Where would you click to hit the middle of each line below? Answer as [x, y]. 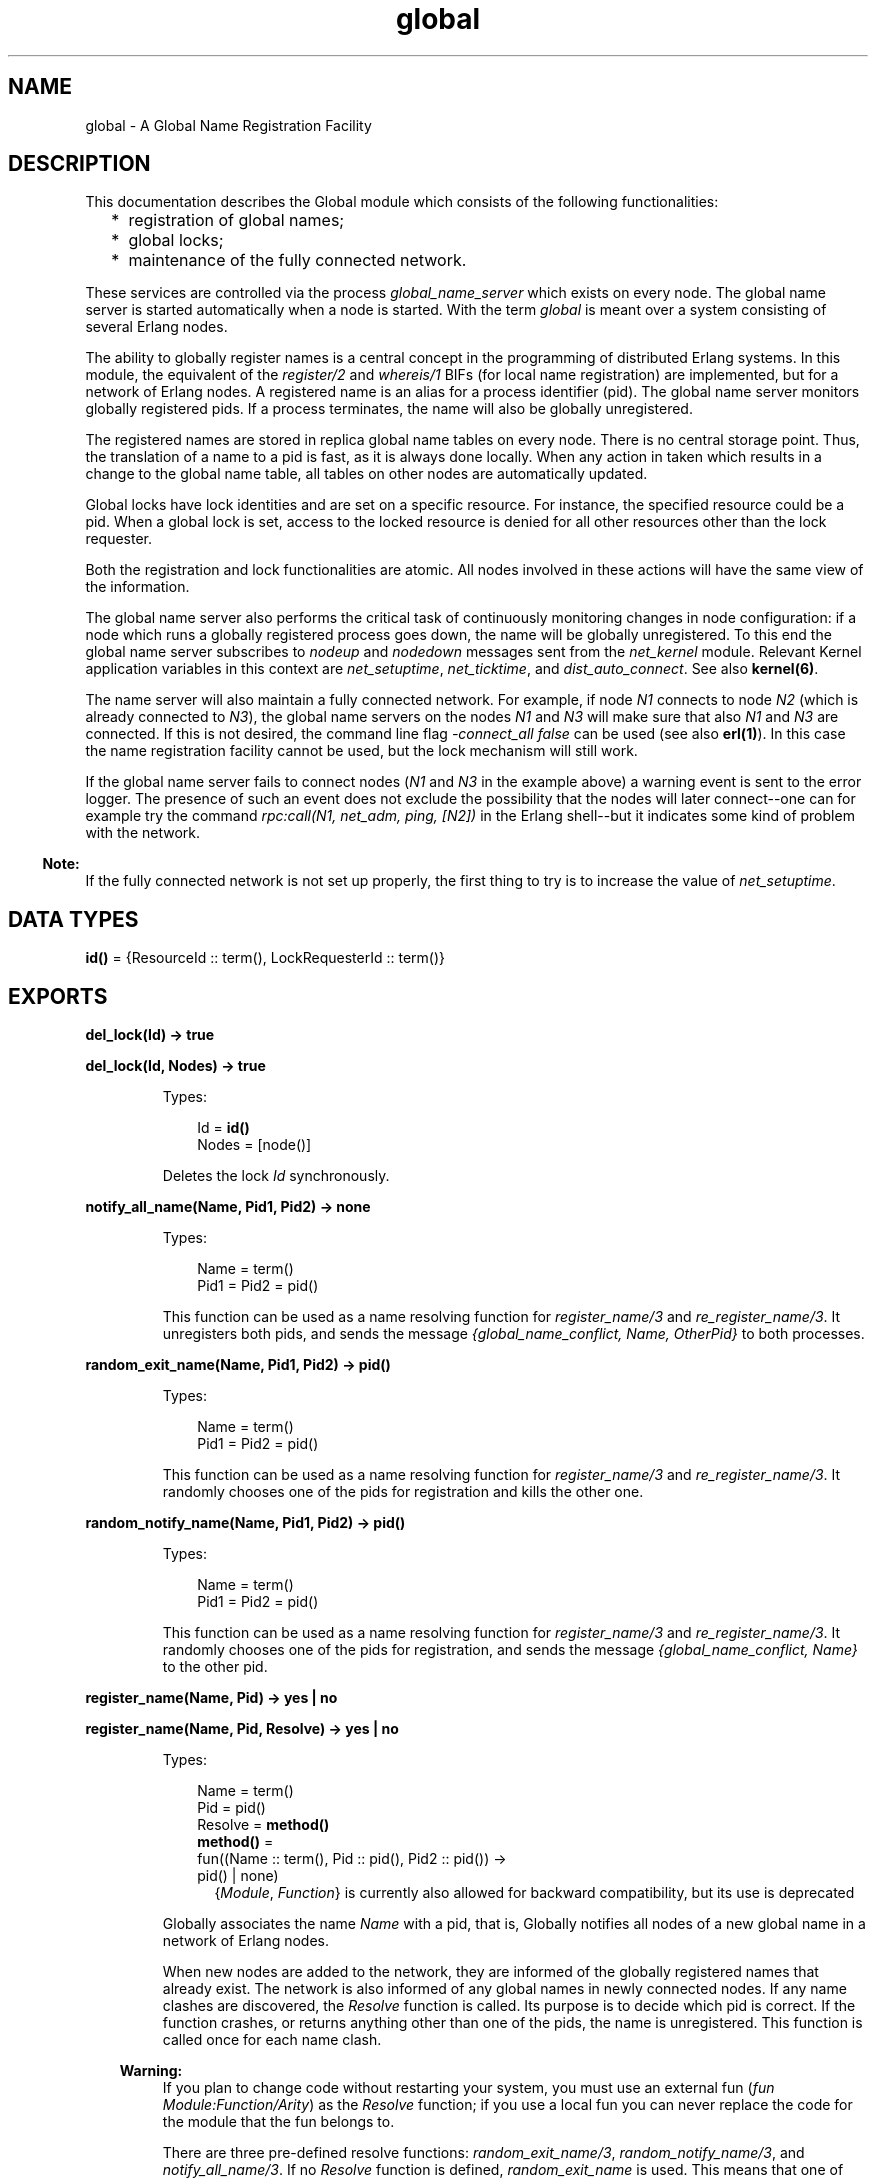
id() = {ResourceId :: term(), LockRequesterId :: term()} [265, 958]
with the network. [143, 833]
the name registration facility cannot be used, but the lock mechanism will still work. [361, 751]
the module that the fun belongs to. [278, 2122]
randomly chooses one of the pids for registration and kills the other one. [403, 1492]
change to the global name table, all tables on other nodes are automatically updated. [366, 474]
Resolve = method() [263, 1825]
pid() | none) [238, 1876]
